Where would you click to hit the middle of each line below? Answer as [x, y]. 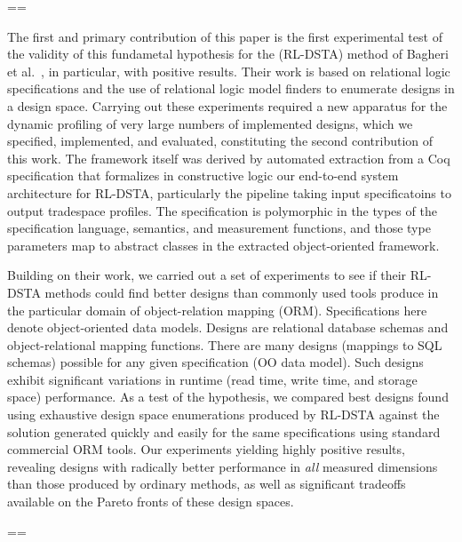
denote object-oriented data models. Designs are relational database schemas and [228, 327]
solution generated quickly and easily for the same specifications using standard [224, 431]
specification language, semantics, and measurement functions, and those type [219, 228]
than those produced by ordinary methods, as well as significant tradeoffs [207, 484]
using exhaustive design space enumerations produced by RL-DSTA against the [223, 414]
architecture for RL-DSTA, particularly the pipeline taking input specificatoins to [229, 192]
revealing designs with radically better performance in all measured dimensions [223, 466]
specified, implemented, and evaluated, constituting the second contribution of [220, 141]
